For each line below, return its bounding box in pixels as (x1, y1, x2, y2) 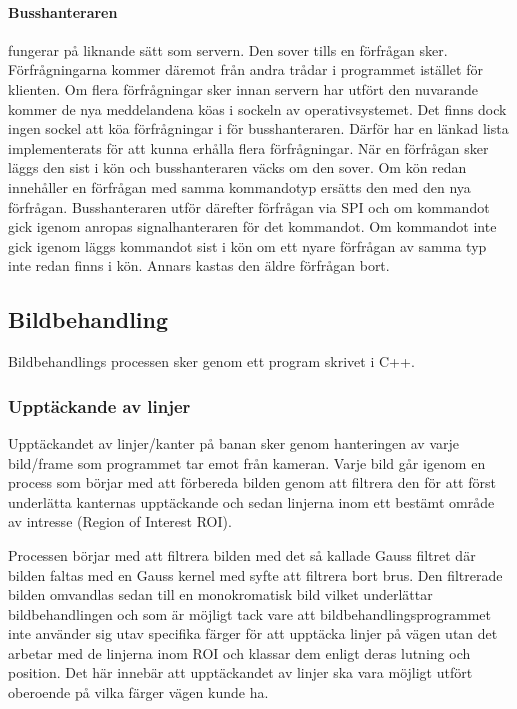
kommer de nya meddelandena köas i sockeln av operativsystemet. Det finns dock (8, 98, 507, 119)
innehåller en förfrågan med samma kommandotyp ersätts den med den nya (8, 176, 471, 197)
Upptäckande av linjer (8, 393, 191, 418)
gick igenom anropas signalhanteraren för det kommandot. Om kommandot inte (8, 216, 497, 237)
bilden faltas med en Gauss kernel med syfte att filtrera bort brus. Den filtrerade (8, 564, 503, 585)
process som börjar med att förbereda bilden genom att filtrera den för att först (8, 472, 496, 493)
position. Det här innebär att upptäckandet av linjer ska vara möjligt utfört (8, 662, 473, 683)
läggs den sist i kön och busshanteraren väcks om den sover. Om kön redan (8, 157, 467, 178)
